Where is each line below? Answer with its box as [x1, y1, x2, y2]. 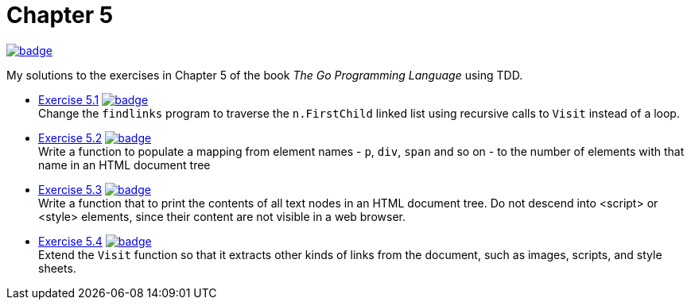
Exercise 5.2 [38, 130, 103, 145]
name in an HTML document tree [38, 157, 211, 172]
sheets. [38, 261, 76, 275]
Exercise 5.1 [38, 92, 99, 107]
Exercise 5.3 [38, 182, 103, 196]
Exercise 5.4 [38, 234, 103, 248]
